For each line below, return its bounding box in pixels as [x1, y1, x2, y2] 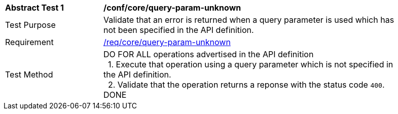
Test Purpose [5, 20, 56, 30]
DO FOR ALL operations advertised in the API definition [103, 49, 314, 59]
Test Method [5, 69, 53, 80]
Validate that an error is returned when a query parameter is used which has [103, 15, 394, 25]
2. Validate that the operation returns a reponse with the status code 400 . [108, 80, 385, 90]
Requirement [5, 37, 54, 47]
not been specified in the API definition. [103, 25, 254, 35]
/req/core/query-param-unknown [103, 37, 231, 47]
